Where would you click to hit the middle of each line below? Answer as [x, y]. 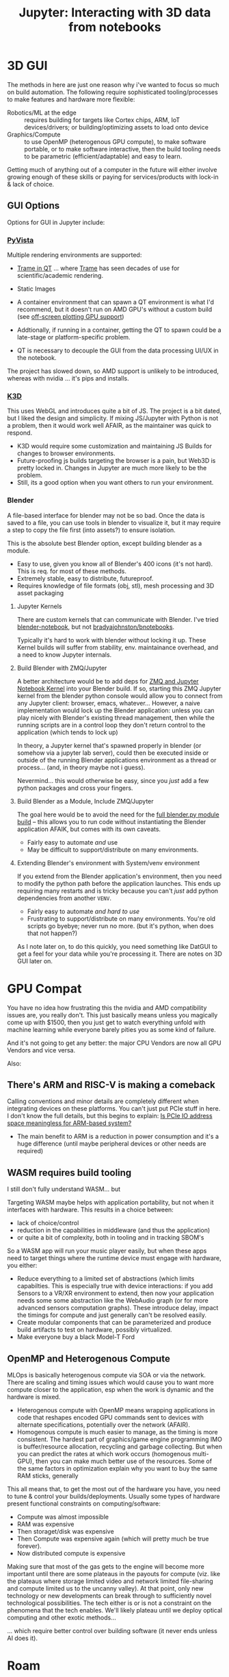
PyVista [21, 240]
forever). [29, 1546]
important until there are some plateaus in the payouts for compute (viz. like [114, 1574]
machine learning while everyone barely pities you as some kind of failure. [112, 1029]
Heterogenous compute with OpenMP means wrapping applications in [116, 1410]
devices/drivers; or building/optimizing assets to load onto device [116, 127]
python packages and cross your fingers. [75, 788]
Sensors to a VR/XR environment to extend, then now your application [115, 1293]
